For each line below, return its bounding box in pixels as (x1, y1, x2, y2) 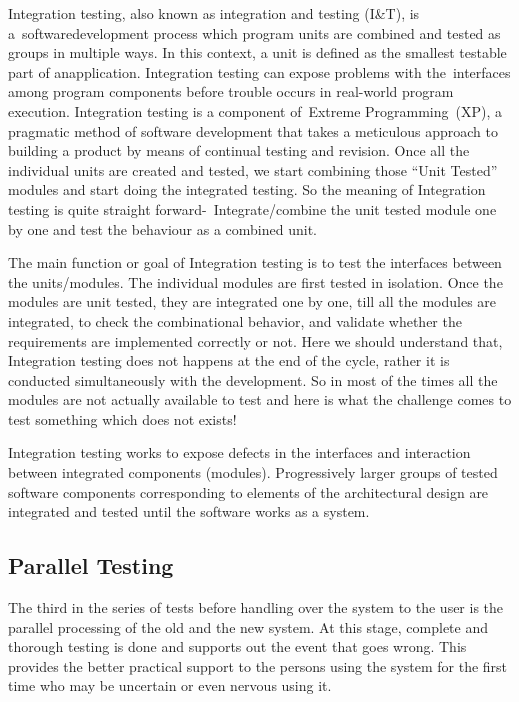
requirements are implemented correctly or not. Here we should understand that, (8, 330, 503, 351)
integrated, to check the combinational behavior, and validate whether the (8, 310, 462, 331)
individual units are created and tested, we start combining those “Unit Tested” (8, 159, 498, 180)
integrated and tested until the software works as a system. (8, 501, 370, 522)
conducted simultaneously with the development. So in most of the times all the (8, 369, 498, 390)
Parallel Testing (8, 550, 174, 581)
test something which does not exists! (8, 408, 237, 429)
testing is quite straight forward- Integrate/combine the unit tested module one (8, 198, 497, 219)
